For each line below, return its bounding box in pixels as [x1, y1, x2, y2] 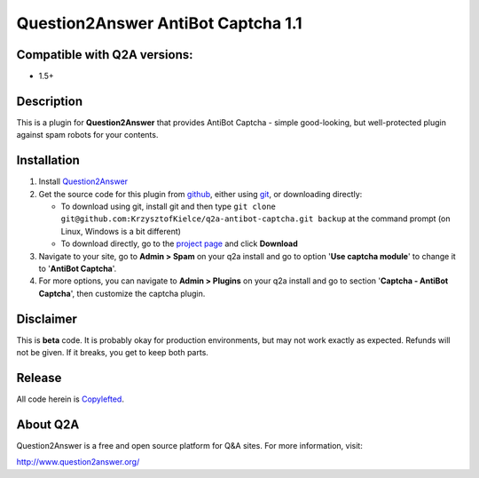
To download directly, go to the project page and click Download [60, 238, 299, 249]
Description [16, 93, 83, 108]
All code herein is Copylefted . [16, 394, 124, 404]
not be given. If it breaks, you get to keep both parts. [16, 347, 208, 358]
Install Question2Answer [38, 176, 129, 187]
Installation [16, 153, 80, 168]
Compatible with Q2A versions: [16, 47, 193, 62]
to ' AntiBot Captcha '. [38, 263, 117, 274]
